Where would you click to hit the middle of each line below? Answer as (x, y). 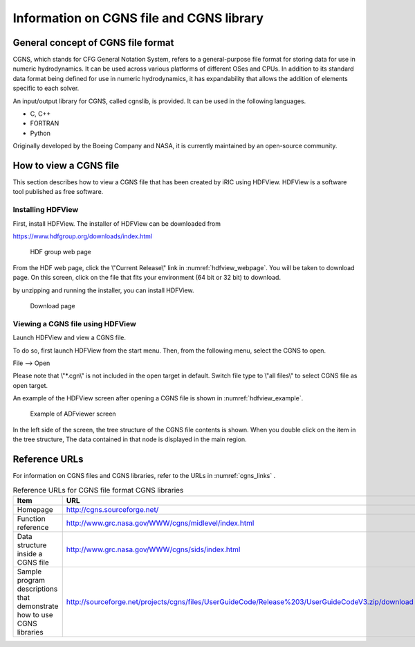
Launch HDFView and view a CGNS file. (69, 338)
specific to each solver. (46, 88)
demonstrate (38, 606)
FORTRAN (45, 123)
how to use (35, 614)
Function (31, 518)
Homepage (35, 509)
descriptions (37, 589)
